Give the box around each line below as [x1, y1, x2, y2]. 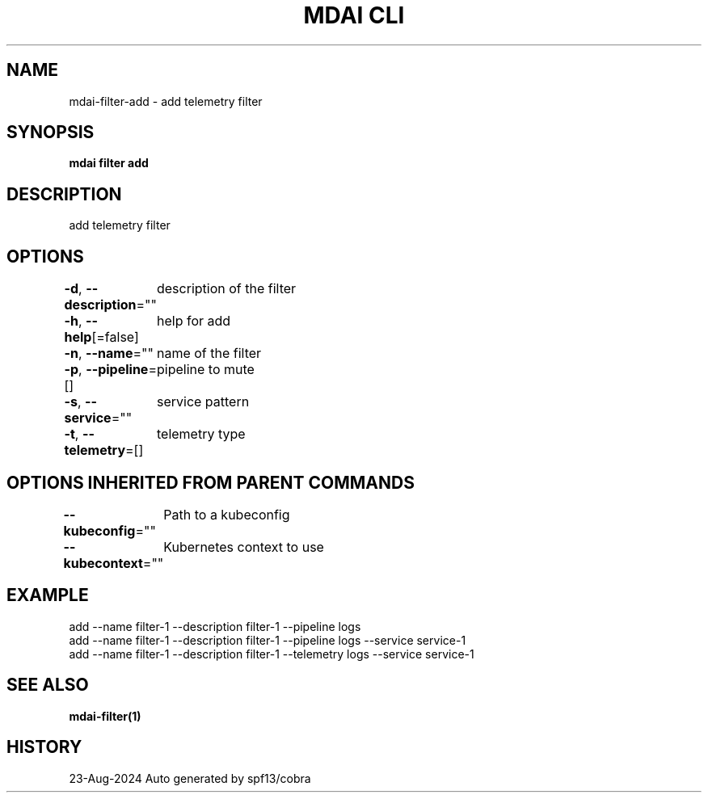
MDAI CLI [303, 2, 405, 29]
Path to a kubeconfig [163, 506, 290, 523]
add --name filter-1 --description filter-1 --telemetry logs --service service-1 [69, 646, 474, 661]
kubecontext [63, 554, 143, 571]
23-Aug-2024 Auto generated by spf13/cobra [69, 771, 311, 785]
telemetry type [156, 426, 246, 443]
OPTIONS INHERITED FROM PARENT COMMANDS [6, 472, 415, 493]
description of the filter [156, 280, 297, 297]
